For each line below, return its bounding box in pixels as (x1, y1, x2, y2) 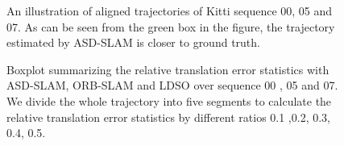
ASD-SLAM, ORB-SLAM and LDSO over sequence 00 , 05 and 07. (6, 77, 338, 94)
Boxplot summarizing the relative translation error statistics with (6, 60, 329, 77)
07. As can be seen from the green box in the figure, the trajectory (6, 18, 335, 35)
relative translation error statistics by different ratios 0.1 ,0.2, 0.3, (6, 108, 330, 125)
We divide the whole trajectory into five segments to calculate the (6, 92, 332, 109)
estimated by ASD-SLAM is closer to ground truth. (6, 34, 260, 51)
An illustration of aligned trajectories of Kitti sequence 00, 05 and (6, 2, 333, 19)
